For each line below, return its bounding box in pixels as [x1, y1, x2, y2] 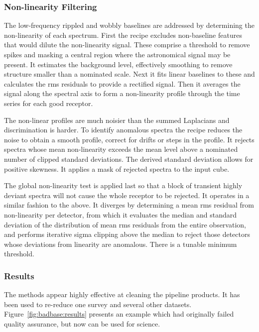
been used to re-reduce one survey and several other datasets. [4, 299, 192, 309]
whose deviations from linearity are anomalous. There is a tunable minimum [4, 238, 237, 249]
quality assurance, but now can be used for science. [4, 318, 160, 329]
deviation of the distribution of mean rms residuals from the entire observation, [4, 219, 246, 229]
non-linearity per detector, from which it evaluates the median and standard [4, 209, 237, 220]
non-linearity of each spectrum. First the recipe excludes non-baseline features [4, 29, 242, 40]
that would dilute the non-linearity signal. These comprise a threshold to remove [4, 39, 250, 50]
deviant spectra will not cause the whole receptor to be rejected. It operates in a [4, 190, 250, 200]
